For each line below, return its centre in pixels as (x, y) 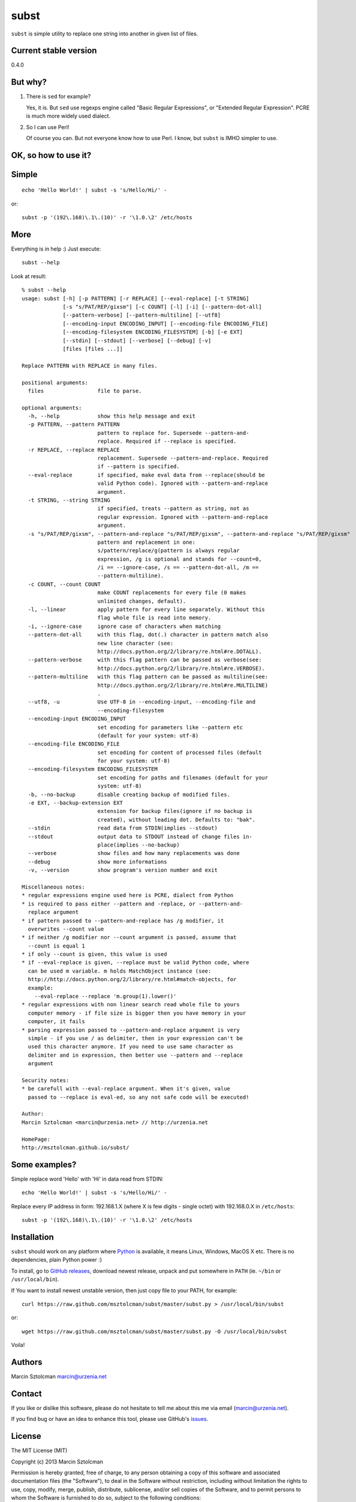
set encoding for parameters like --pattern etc (170, 727)
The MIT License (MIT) (39, 1450)
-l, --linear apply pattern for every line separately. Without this (147, 610)
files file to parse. (85, 391)
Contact (26, 1394)
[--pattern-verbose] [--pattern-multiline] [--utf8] (142, 315)
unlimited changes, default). (142, 601)
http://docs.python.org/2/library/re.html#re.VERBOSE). (181, 668)
